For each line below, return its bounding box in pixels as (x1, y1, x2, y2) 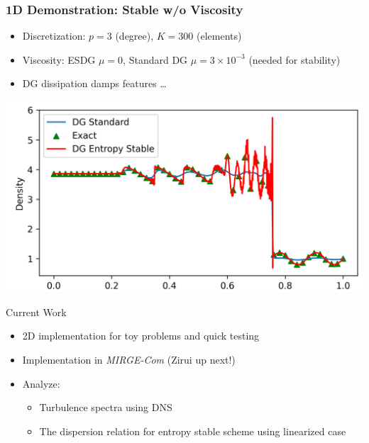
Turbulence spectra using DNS (39, 400, 172, 415)
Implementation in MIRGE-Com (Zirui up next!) (22, 352, 236, 366)
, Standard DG (123, 52, 188, 67)
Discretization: (22, 28, 86, 43)
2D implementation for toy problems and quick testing (22, 328, 260, 343)
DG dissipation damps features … (22, 76, 167, 91)
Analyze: (22, 376, 60, 391)
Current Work (6, 304, 67, 319)
